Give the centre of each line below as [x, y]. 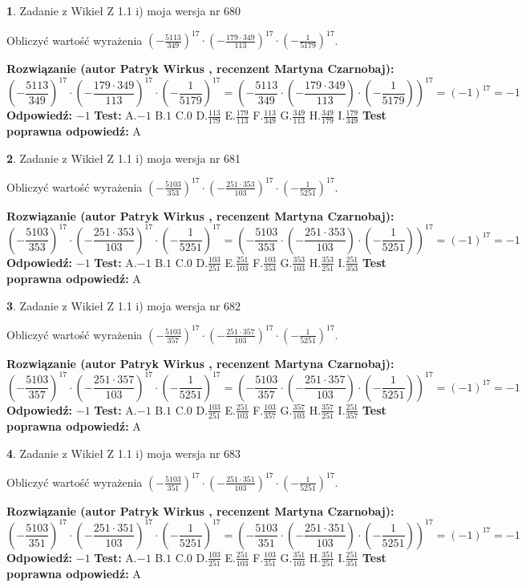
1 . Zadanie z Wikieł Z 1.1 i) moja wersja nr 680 [124, 10]
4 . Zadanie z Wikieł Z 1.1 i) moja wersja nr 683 [124, 453]
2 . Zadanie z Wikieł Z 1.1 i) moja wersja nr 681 [124, 158]
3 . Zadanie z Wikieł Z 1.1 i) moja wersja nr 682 [124, 305]
